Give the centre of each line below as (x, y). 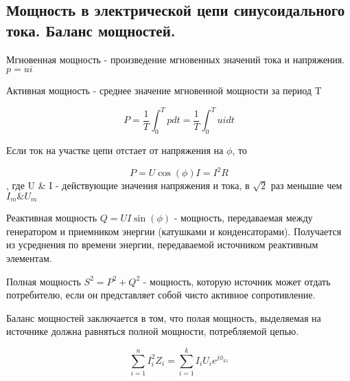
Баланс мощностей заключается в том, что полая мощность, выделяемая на (164, 317)
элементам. (29, 258)
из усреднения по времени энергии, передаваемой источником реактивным (162, 244)
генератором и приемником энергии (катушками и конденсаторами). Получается (174, 231)
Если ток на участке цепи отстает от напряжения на (115, 150)
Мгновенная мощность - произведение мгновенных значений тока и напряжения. (176, 59)
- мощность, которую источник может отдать (237, 281)
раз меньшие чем (306, 185)
